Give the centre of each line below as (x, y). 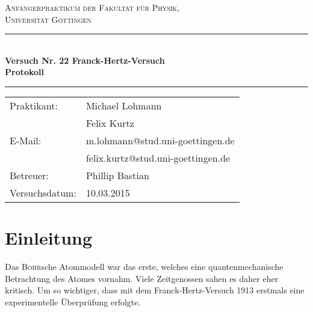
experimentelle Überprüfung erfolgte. (73, 301)
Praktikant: (34, 105)
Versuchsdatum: (43, 192)
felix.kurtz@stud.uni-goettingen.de (158, 158)
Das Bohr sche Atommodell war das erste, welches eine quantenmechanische (144, 267)
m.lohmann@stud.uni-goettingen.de (160, 140)
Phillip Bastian (117, 175)
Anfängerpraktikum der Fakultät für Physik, (92, 7)
